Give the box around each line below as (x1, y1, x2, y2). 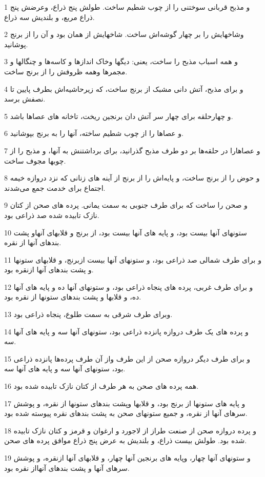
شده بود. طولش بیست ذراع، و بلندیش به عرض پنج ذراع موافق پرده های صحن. (4, 435, 247, 446)
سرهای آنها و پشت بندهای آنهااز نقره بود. (4, 462, 130, 473)
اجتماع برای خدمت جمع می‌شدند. (4, 182, 106, 193)
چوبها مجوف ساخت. (4, 155, 66, 166)
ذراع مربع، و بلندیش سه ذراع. (4, 11, 95, 22)
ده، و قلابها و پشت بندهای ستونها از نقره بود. (4, 291, 141, 302)
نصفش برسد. (4, 93, 46, 104)
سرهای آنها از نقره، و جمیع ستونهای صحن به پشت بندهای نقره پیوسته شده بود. (4, 408, 248, 419)
